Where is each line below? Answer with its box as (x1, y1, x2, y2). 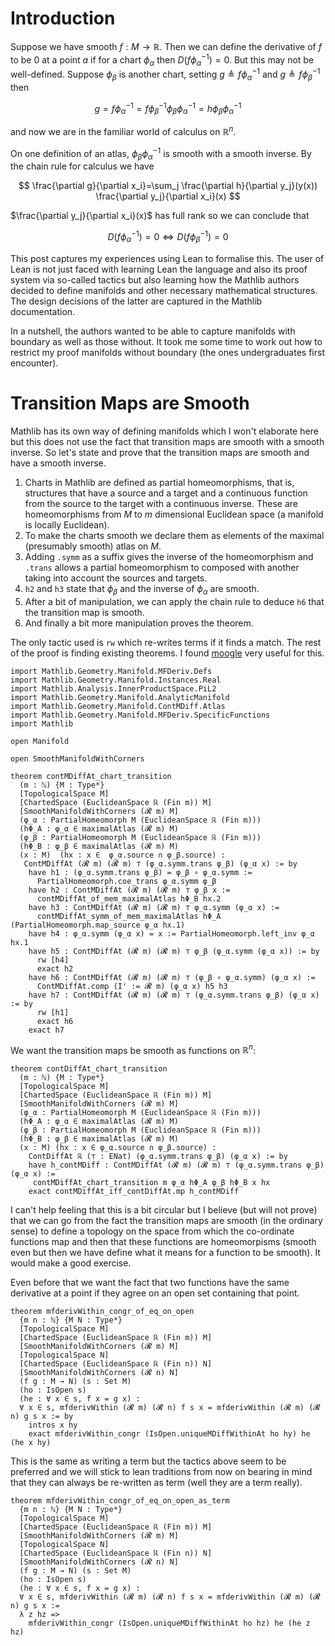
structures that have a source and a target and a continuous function (24, 487, 308, 499)
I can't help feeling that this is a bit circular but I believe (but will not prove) (10, 1204, 318, 1216)
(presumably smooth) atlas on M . (24, 540, 162, 552)
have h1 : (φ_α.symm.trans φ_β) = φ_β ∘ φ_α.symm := (28, 867, 253, 877)
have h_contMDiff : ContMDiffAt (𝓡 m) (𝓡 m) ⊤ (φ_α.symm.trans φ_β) (28, 1160, 325, 1171)
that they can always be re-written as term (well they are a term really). (10, 1477, 303, 1489)
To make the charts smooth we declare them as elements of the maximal (24, 529, 325, 541)
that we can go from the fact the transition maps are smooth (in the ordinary (10, 1215, 323, 1227)
